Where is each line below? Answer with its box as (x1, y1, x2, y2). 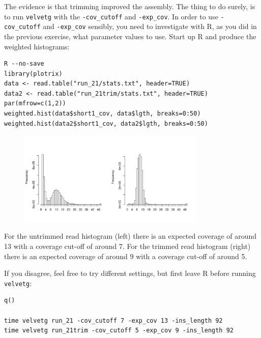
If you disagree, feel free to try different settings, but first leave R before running (4, 268, 256, 278)
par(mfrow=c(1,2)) (4, 100, 66, 107)
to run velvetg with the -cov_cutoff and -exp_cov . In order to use (4, 11, 218, 21)
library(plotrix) (4, 70, 63, 77)
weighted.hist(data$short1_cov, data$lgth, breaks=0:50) (4, 110, 201, 118)
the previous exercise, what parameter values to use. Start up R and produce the (4, 31, 256, 41)
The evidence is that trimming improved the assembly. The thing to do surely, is (4, 1, 255, 11)
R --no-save (4, 60, 44, 68)
